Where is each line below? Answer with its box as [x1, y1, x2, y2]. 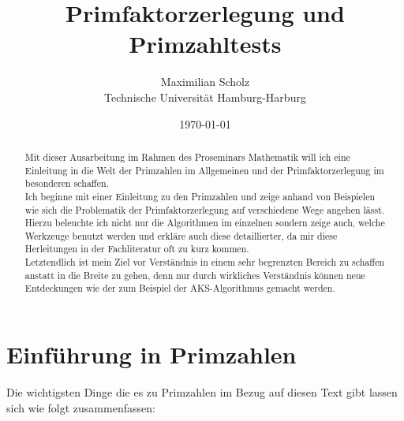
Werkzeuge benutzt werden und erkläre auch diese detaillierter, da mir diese [24, 229, 338, 242]
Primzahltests [129, 28, 282, 60]
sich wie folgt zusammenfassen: [6, 399, 155, 415]
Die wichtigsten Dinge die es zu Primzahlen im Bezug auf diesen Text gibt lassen [6, 384, 398, 401]
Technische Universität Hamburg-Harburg [104, 88, 306, 105]
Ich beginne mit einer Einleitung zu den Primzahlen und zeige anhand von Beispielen [24, 189, 376, 203]
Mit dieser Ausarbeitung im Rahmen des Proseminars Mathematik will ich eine [24, 150, 350, 163]
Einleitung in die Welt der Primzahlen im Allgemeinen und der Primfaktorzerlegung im [24, 163, 384, 177]
